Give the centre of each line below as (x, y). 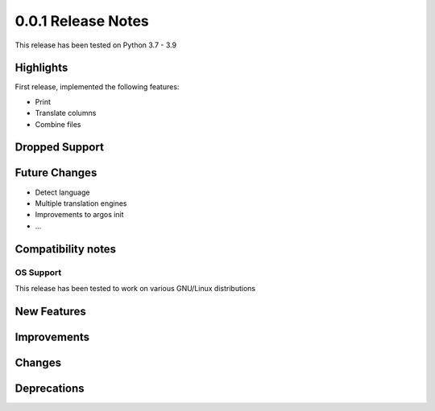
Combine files (58, 124)
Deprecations (50, 388)
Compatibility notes (66, 249)
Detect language (62, 192)
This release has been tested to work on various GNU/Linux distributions (135, 288)
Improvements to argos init (79, 215)
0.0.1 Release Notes (82, 21)
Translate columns (66, 113)
